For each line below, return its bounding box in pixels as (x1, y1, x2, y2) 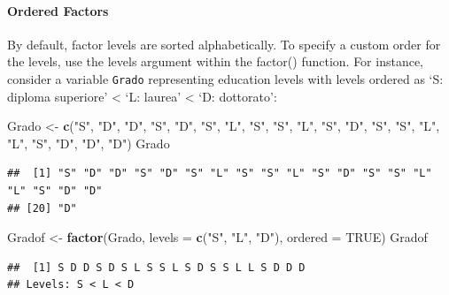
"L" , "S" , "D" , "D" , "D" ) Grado (7, 133, 170, 152)
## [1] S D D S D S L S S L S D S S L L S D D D (7, 261, 306, 274)
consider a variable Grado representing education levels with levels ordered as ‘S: (7, 69, 444, 87)
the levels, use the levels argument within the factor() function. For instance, (7, 52, 424, 71)
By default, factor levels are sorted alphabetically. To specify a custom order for (7, 34, 441, 53)
